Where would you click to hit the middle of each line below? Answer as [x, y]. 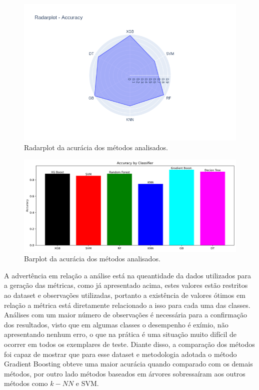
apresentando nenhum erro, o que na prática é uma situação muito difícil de [120, 334]
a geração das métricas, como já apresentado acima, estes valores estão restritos [126, 285]
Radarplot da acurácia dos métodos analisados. [96, 147]
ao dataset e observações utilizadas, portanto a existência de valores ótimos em [125, 295]
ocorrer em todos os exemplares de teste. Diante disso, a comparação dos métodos [129, 344]
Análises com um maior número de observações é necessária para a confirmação [125, 315]
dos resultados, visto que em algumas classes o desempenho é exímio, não [116, 324]
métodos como [26, 383]
